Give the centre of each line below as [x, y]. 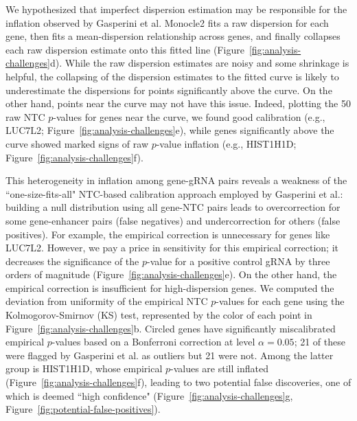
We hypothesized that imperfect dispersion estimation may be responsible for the [176, 9]
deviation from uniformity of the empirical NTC [107, 301]
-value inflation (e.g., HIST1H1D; [226, 143]
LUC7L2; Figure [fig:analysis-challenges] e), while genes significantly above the [170, 130]
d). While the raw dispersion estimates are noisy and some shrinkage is [200, 63]
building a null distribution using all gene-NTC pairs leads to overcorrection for [173, 207]
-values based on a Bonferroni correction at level [153, 342]
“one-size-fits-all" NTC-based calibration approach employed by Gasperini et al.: [174, 193]
